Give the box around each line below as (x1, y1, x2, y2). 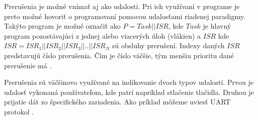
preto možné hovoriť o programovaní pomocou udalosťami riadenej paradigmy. (4, 11, 245, 21)
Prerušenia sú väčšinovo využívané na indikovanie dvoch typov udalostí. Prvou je (4, 77, 253, 87)
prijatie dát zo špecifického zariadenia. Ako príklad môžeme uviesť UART (4, 96, 231, 107)
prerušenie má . (4, 60, 52, 70)
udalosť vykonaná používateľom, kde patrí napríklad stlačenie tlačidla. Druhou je (4, 86, 254, 97)
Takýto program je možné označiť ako (4, 21, 121, 31)
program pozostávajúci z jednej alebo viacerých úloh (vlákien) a (4, 30, 201, 41)
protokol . (4, 106, 34, 116)
